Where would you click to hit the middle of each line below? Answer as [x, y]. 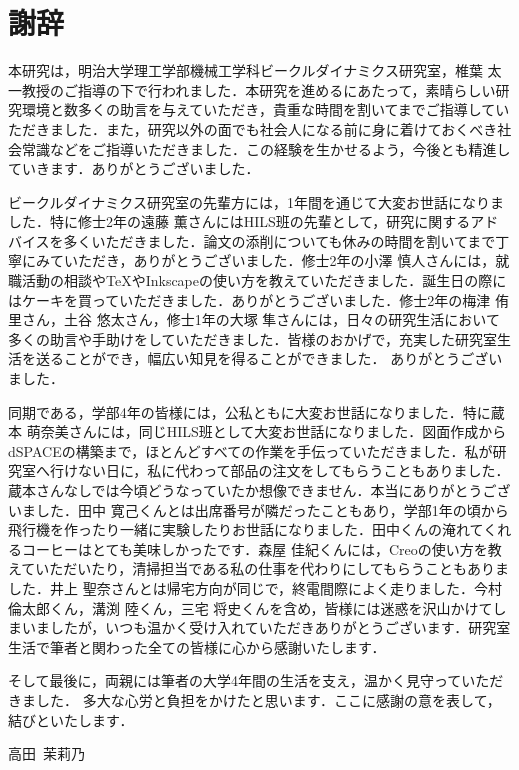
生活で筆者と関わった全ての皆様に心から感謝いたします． [197, 646]
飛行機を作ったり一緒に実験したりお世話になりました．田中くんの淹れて [246, 529]
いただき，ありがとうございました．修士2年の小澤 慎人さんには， [279, 260]
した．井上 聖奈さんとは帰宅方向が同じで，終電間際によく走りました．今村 [255, 587]
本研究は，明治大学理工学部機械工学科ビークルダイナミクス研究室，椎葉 [245, 70]
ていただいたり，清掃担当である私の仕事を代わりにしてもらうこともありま [265, 568]
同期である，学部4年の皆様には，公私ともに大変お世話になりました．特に [249, 411]
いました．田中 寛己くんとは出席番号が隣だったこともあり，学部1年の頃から [258, 509]
